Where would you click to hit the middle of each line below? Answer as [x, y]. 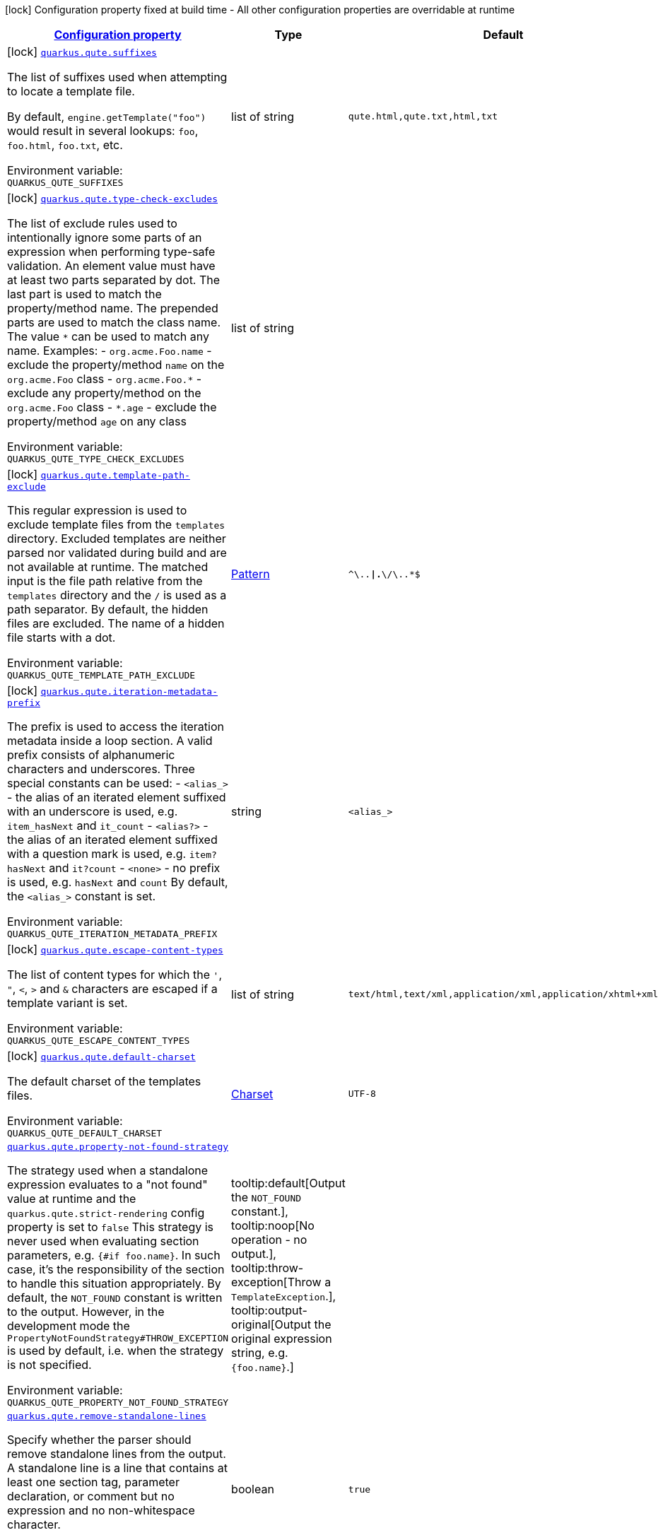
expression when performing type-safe [111, 252]
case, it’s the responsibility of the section [116, 1269]
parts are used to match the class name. [114, 322]
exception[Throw [276, 1282]
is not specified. [49, 1365]
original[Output [271, 1324]
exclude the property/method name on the [116, 365]
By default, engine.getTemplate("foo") [107, 117]
